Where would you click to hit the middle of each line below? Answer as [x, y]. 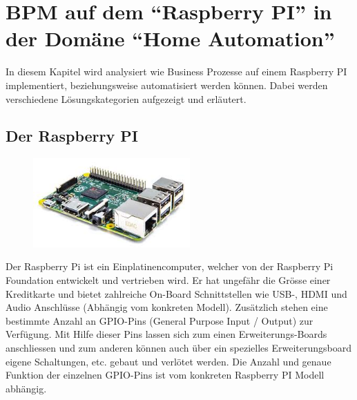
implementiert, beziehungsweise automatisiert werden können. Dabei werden [167, 85]
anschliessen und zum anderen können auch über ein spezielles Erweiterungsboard [178, 348]
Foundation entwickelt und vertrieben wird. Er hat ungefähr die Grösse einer [168, 280]
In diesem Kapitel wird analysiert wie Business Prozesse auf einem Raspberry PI [176, 72]
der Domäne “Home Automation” [170, 38]
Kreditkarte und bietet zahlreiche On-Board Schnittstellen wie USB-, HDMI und [176, 293]
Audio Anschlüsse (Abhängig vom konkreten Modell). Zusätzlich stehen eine [167, 307]
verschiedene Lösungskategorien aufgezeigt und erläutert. [126, 98]
